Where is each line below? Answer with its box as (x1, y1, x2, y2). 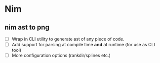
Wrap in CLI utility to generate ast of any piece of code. (11, 36, 124, 42)
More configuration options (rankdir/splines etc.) (11, 53, 111, 59)
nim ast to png (4, 23, 50, 31)
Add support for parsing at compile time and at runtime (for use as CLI (11, 42, 155, 48)
